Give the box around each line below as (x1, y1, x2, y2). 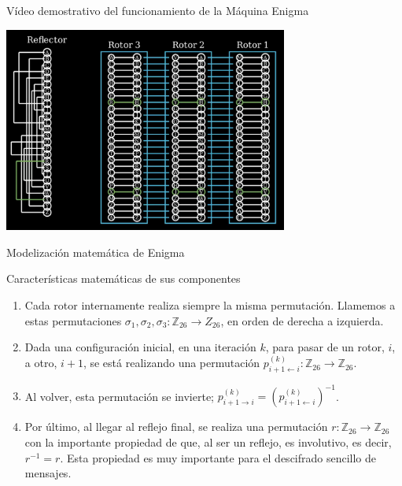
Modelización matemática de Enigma (6, 243, 185, 260)
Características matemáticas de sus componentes (6, 270, 241, 287)
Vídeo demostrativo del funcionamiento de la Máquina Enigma (6, 2, 309, 18)
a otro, (24, 354, 57, 371)
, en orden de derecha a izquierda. (220, 312, 384, 328)
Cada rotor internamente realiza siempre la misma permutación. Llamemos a (24, 296, 396, 313)
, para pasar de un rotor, (265, 339, 385, 355)
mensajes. (24, 465, 72, 481)
